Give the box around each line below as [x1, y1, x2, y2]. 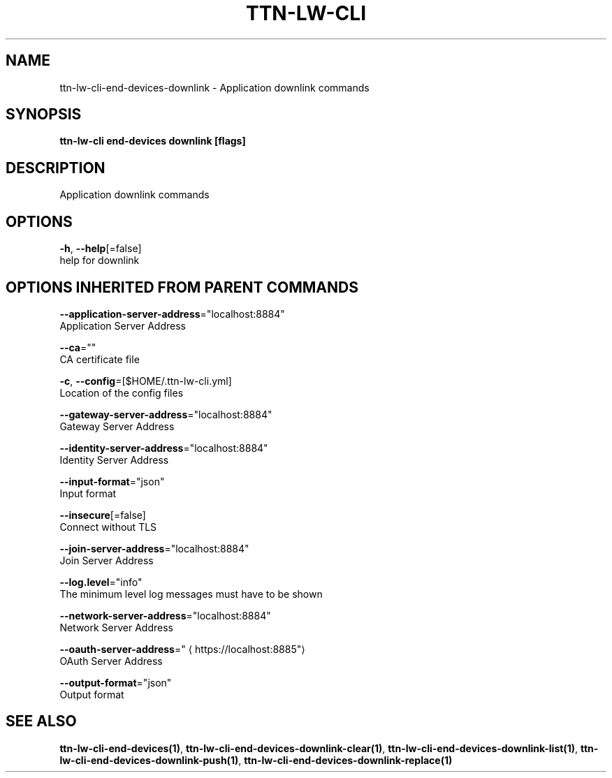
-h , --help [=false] [59, 242, 142, 255]
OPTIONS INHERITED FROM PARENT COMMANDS [6, 278, 358, 296]
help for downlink [59, 254, 140, 267]
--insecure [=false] [59, 508, 146, 521]
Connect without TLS [59, 520, 157, 533]
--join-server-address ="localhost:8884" [59, 542, 249, 555]
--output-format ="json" [59, 676, 172, 689]
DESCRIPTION [6, 159, 105, 177]
